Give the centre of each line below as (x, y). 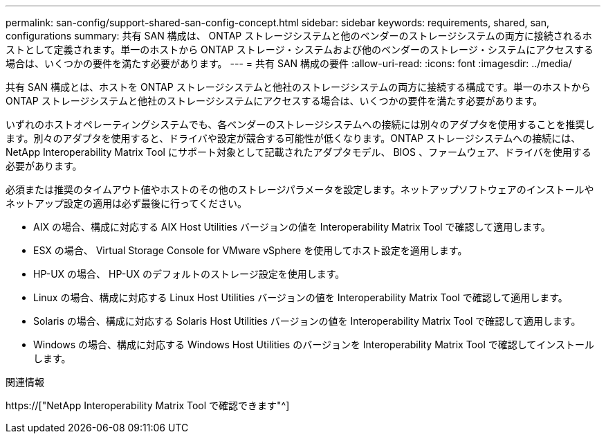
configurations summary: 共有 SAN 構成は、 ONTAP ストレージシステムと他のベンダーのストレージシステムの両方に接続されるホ (299, 36)
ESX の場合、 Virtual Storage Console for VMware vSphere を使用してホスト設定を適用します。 (250, 250)
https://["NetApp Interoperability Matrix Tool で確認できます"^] (148, 405)
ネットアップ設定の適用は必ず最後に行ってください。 (126, 203)
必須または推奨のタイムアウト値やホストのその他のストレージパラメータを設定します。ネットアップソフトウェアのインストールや (300, 189)
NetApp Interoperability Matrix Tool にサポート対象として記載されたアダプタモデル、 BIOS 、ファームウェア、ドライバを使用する (299, 152)
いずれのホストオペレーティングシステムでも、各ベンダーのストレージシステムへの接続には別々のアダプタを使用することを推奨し (300, 124)
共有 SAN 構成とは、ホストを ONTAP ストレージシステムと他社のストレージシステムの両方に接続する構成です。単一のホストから (298, 87)
